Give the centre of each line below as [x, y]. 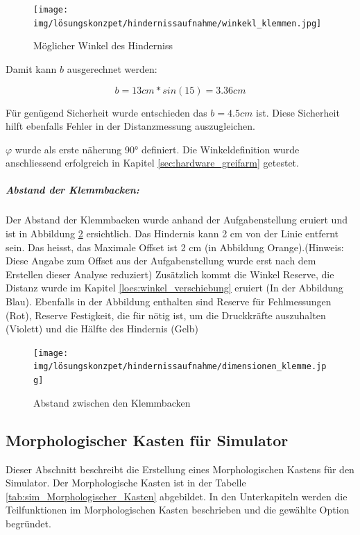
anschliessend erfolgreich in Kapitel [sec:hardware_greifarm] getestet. [152, 163]
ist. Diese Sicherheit [298, 112]
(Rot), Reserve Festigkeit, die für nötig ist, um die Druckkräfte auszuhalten [166, 315]
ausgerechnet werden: [112, 68]
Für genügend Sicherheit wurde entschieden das [106, 112]
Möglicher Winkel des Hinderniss [103, 45]
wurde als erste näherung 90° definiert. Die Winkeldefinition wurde [157, 149]
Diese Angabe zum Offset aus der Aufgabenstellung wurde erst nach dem [161, 261]
